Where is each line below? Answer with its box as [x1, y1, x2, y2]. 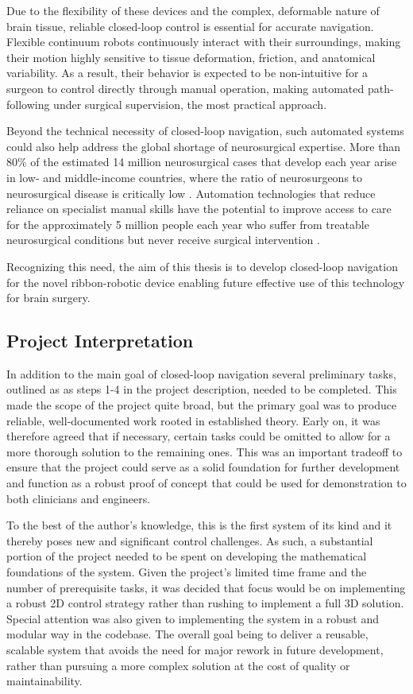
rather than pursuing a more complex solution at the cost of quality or [6, 657, 350, 673]
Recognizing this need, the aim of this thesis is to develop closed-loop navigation [6, 258, 398, 274]
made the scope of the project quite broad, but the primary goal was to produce [6, 397, 397, 413]
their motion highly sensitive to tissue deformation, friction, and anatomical [6, 48, 376, 65]
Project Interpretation [6, 328, 194, 353]
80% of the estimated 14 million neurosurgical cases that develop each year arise [6, 153, 397, 170]
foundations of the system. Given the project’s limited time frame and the [6, 564, 367, 580]
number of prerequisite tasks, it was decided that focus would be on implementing [6, 579, 406, 595]
